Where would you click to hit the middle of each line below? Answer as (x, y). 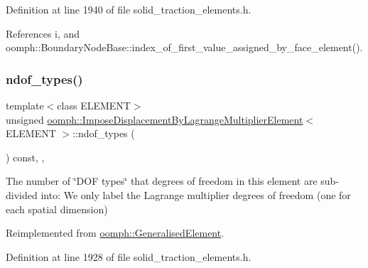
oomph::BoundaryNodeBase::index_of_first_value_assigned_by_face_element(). (184, 47)
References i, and (43, 33)
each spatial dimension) (57, 209)
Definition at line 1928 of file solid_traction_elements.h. (129, 256)
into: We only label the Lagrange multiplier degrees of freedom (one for (196, 194)
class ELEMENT (94, 105)
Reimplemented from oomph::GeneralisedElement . (115, 233)
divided (22, 194)
